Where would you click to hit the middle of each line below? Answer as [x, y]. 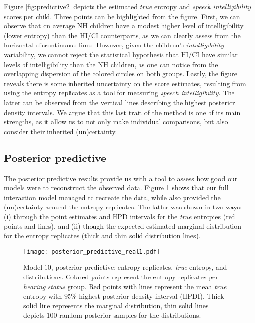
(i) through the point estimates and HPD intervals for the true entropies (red [120, 216]
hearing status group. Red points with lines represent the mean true [125, 286]
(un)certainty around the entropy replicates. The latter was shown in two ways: [123, 207]
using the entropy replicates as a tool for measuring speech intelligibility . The [119, 93]
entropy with [43, 296]
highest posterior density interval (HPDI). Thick [151, 296]
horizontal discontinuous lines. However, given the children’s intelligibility [114, 45]
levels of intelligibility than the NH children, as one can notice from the [111, 64]
